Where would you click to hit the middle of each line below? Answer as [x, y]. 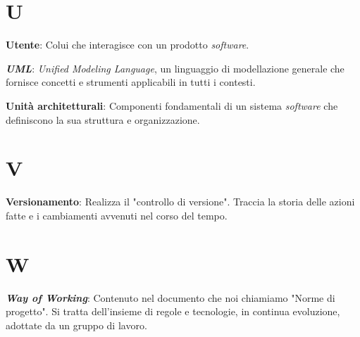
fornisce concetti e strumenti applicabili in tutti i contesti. [131, 82]
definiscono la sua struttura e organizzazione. [103, 119]
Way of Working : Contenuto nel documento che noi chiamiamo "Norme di [170, 297]
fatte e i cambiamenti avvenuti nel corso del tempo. [117, 215]
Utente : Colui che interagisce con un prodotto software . [128, 45]
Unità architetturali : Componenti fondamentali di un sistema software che [172, 105]
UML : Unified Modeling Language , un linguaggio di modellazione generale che [175, 68]
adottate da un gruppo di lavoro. [76, 325]
